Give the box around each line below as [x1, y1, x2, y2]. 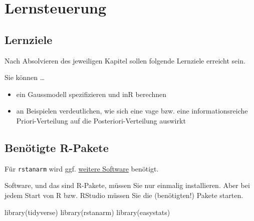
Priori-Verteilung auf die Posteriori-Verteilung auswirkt [16, 115, 186, 125]
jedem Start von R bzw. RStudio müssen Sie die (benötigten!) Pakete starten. [5, 190, 243, 200]
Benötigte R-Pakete [5, 139, 109, 155]
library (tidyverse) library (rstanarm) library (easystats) [5, 206, 170, 217]
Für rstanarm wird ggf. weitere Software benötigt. [5, 163, 159, 173]
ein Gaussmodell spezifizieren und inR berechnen [16, 88, 167, 99]
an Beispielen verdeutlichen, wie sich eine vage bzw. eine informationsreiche [16, 105, 248, 116]
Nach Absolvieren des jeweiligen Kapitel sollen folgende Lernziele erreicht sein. [5, 55, 245, 65]
